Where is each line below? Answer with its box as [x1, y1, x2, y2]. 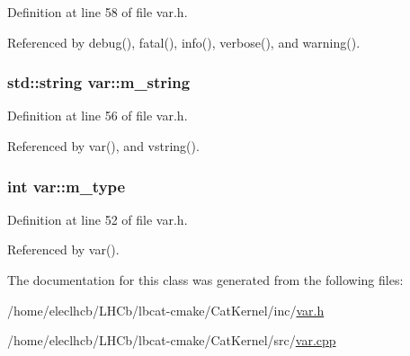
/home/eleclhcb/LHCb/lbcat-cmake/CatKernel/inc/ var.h [7, 300, 325, 319]
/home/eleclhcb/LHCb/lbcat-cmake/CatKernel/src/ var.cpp [7, 331, 336, 350]
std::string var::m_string [7, 71, 191, 93]
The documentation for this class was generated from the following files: [7, 271, 404, 289]
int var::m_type [7, 174, 126, 197]
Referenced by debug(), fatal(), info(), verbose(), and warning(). [7, 32, 361, 51]
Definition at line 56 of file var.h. [7, 106, 188, 125]
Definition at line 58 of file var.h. [7, 3, 188, 21]
